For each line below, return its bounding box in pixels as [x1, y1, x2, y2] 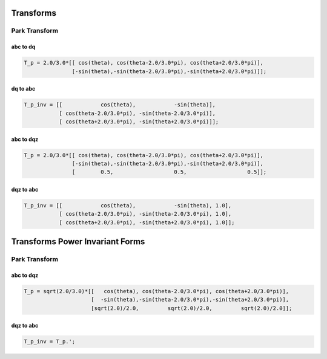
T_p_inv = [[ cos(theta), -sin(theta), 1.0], [24, 202, 232, 209]
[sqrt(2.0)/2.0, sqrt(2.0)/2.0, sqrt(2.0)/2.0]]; [91, 305, 292, 311]
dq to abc [11, 85, 36, 92]
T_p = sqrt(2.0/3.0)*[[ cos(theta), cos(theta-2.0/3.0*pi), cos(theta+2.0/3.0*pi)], [24, 288, 289, 294]
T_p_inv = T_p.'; [24, 338, 76, 345]
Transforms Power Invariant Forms [11, 236, 145, 247]
